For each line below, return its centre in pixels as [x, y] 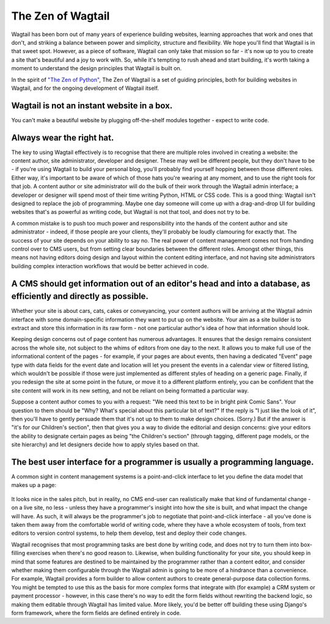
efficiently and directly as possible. [80, 296]
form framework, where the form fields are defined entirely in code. [96, 613]
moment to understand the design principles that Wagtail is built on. [97, 68]
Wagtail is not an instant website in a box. [92, 105]
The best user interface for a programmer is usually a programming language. [163, 462]
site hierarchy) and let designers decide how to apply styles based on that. [105, 445]
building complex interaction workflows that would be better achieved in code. [110, 266]
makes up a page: [34, 485]
